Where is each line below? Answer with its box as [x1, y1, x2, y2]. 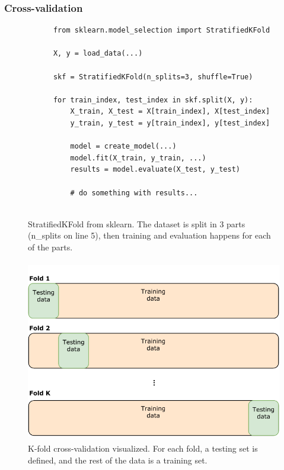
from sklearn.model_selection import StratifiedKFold [53, 26, 270, 35]
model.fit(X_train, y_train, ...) [70, 153, 206, 162]
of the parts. [28, 240, 73, 253]
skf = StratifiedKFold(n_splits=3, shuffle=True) [53, 72, 253, 81]
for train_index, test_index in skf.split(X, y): [53, 95, 253, 104]
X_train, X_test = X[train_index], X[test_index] [70, 107, 270, 116]
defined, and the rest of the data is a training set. [28, 454, 208, 466]
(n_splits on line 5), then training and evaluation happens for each [28, 229, 271, 242]
